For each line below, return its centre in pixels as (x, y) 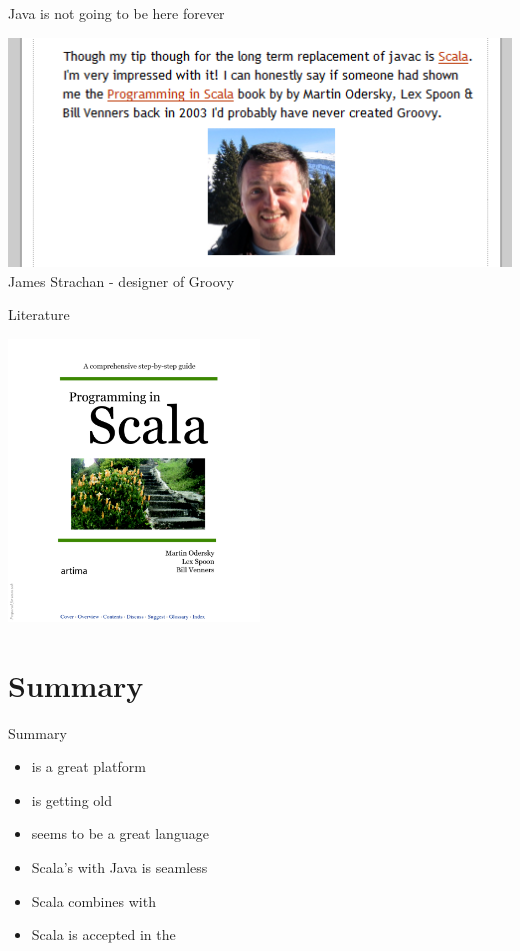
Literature (39, 314)
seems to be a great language (120, 833)
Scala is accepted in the (103, 934)
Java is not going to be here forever (116, 13)
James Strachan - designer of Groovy (121, 280)
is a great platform (88, 766)
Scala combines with (93, 900)
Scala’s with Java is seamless (119, 867)
